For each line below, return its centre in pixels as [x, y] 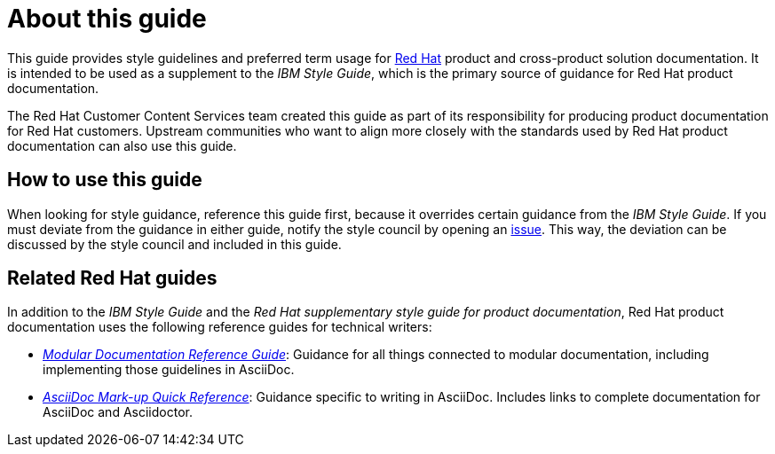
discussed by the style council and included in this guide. [174, 244]
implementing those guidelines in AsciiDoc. [169, 370]
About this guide [107, 19]
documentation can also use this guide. [122, 145]
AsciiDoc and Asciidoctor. [118, 412]
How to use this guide [105, 180]
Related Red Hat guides [112, 278]
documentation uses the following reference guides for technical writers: [220, 327]
